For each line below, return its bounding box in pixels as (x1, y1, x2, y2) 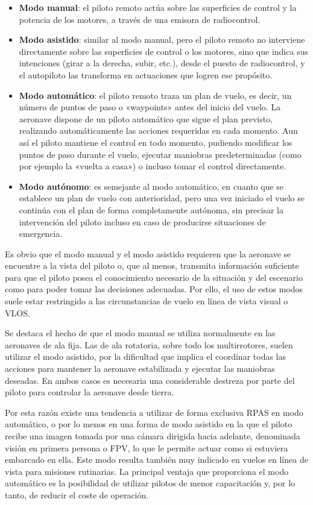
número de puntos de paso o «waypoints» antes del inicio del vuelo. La (19, 101, 281, 113)
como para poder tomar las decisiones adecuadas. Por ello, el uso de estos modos (5, 283, 303, 295)
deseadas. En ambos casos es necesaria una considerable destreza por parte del (5, 374, 295, 386)
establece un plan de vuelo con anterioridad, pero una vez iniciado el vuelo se (19, 192, 305, 204)
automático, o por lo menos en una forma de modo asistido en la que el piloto (5, 418, 292, 430)
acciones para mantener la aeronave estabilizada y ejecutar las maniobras (5, 362, 275, 375)
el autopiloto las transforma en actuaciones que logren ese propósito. (19, 68, 273, 81)
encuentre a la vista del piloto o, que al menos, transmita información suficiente (5, 259, 299, 272)
